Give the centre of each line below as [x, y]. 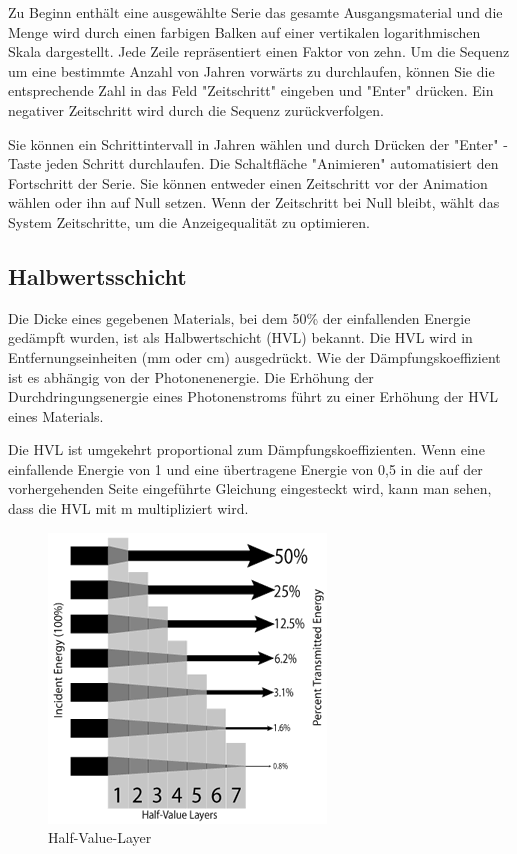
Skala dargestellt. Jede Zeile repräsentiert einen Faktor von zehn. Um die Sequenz [259, 51]
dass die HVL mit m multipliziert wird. [128, 508]
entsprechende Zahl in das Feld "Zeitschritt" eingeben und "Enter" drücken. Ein [251, 90]
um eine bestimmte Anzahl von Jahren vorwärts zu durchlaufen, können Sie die [251, 70]
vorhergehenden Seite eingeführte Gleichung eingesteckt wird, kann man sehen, [250, 488]
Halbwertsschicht [97, 275]
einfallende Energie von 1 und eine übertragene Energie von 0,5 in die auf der [245, 468]
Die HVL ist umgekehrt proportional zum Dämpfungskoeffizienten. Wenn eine [246, 449]
